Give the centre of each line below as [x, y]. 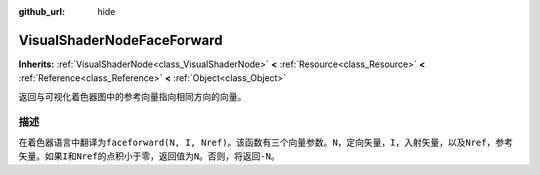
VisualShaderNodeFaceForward [120, 40]
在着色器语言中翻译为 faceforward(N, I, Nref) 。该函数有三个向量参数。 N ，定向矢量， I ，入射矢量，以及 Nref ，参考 [266, 142]
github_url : [41, 11]
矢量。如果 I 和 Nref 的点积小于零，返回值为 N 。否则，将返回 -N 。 [149, 156]
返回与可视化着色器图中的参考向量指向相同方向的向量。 [132, 96]
